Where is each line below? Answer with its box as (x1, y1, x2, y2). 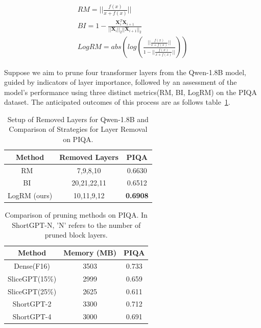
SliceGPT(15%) (8, 273, 57, 284)
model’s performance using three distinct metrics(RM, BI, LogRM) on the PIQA (4, 86, 257, 97)
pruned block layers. (44, 229, 108, 240)
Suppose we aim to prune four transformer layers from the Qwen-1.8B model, (4, 66, 246, 77)
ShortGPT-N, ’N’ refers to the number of (12, 219, 141, 230)
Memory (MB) (63, 247, 117, 258)
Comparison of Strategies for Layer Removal (9, 124, 148, 134)
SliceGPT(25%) (8, 286, 57, 296)
